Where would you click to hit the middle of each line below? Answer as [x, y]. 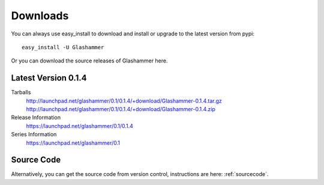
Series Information [34, 135]
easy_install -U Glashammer [63, 47]
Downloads [40, 16]
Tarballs [21, 92]
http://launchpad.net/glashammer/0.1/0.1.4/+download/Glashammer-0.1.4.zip [121, 109]
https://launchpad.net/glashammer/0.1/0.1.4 [79, 126]
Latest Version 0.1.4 [49, 78]
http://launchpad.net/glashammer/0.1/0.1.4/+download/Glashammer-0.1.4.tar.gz [124, 101]
